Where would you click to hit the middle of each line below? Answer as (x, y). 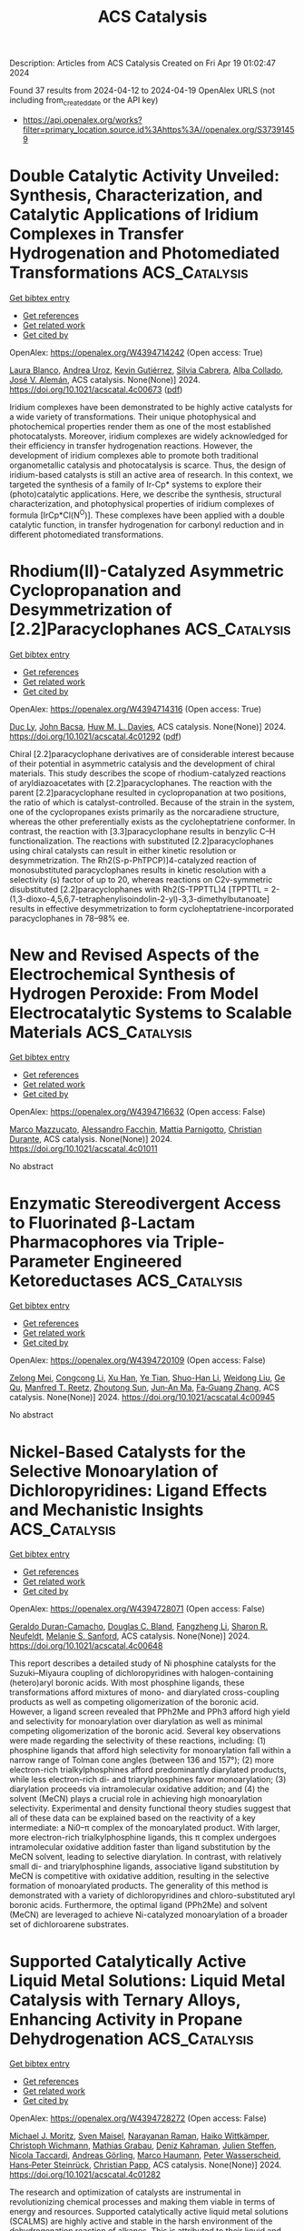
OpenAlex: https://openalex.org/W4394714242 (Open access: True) (136, 352)
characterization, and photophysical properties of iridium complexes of (142, 503)
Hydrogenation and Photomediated (145, 253)
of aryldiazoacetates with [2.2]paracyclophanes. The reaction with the (141, 782)
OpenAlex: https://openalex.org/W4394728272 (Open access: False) (138, 2118)
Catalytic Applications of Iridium (134, 215)
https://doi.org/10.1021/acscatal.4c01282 (85, 2175)
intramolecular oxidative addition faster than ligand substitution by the (140, 1847)
